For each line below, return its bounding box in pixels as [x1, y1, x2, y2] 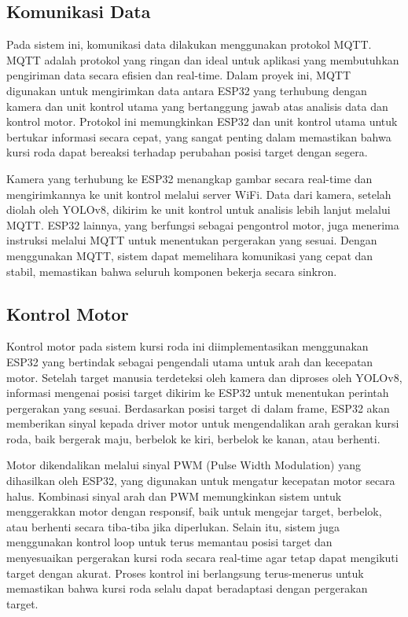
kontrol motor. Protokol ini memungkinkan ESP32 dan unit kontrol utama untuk [6, 113, 398, 130]
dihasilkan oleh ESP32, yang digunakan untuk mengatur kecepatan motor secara [6, 472, 395, 489]
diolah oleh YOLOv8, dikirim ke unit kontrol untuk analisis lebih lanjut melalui [6, 201, 391, 218]
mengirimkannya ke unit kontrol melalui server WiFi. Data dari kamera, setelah [6, 185, 391, 202]
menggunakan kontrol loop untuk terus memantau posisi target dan [6, 534, 333, 550]
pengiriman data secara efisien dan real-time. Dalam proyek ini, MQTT [6, 67, 351, 83]
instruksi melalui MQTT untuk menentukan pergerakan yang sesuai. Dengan [6, 232, 377, 248]
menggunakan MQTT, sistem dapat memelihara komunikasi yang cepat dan [6, 247, 373, 263]
